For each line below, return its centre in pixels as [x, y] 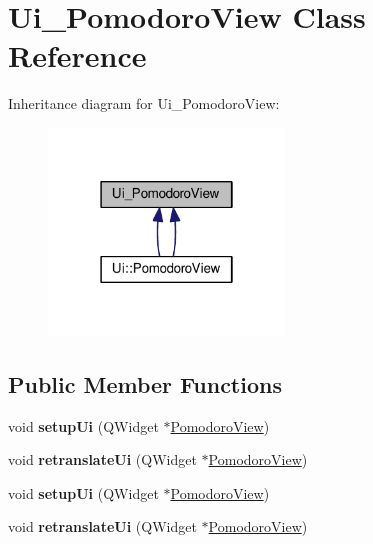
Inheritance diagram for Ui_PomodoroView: [144, 103]
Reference [77, 55]
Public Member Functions [145, 383]
